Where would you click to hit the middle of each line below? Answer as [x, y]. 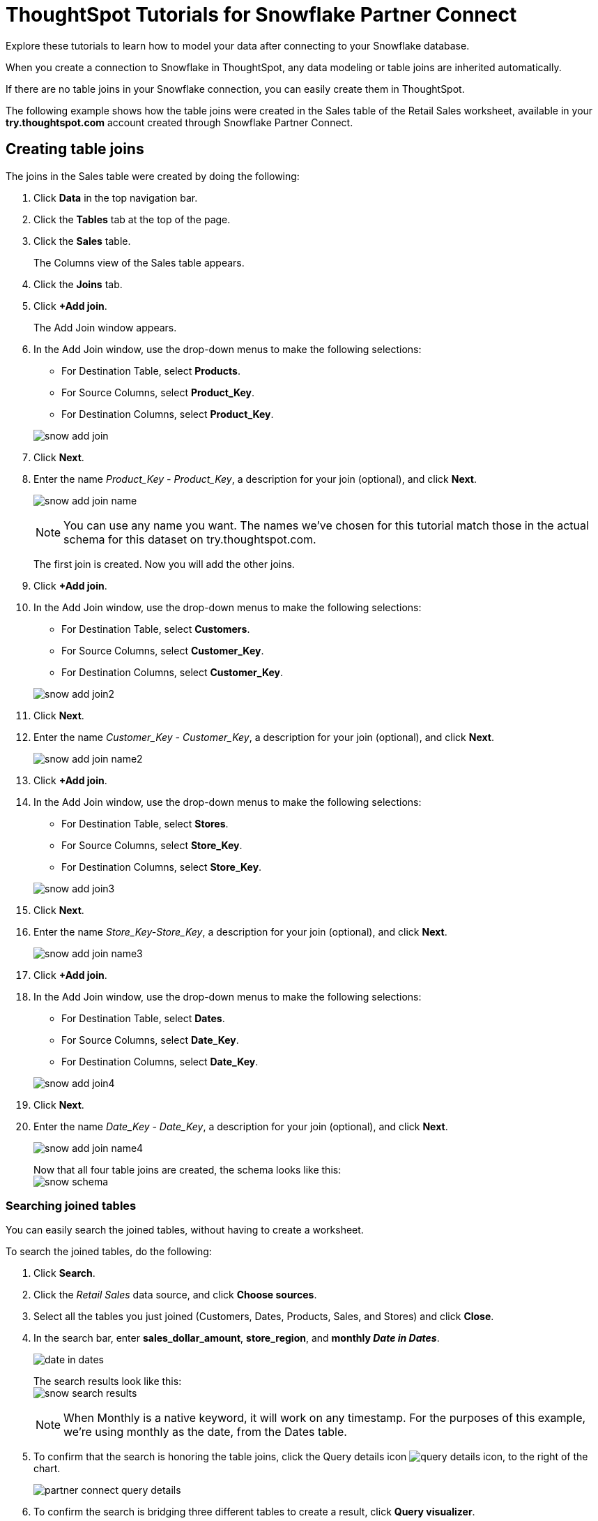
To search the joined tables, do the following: [109, 1252]
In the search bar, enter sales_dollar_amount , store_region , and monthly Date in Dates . [237, 1338]
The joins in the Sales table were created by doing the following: [153, 176]
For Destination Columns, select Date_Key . [160, 1061]
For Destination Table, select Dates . [143, 1018]
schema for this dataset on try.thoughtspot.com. [190, 539]
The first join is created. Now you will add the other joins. [164, 564]
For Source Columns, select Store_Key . [152, 845]
